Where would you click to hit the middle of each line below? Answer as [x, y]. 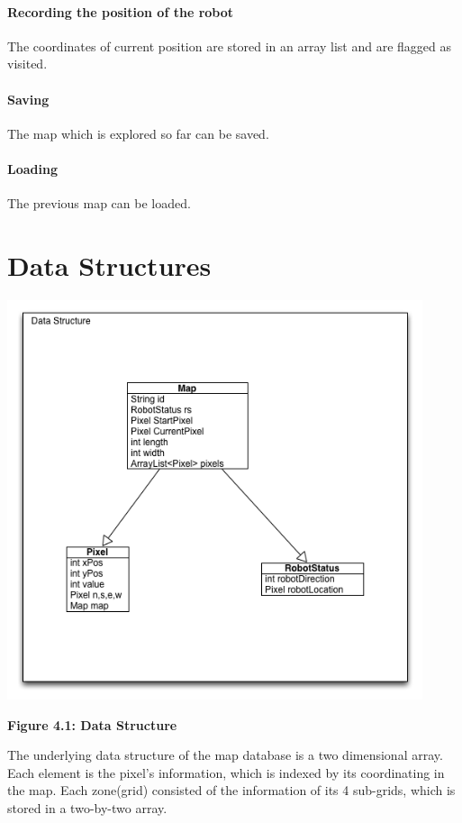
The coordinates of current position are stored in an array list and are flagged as [230, 46]
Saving [28, 99]
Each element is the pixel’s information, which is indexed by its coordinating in [226, 772]
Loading [32, 168]
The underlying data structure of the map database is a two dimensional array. [225, 755]
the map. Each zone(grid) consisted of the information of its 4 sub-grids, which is [231, 790]
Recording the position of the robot [121, 11]
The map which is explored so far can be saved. [138, 133]
